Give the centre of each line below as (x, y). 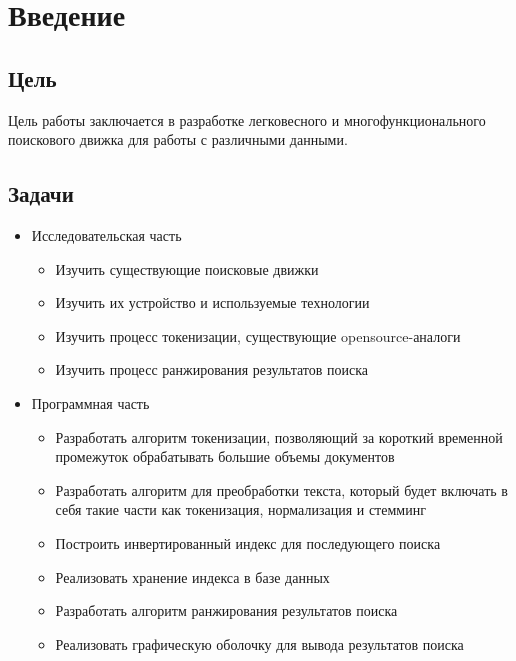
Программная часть (90, 402)
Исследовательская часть (106, 234)
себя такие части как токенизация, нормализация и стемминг (240, 509)
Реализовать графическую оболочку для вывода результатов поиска (259, 643)
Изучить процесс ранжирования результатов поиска (212, 369)
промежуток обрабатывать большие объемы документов (225, 456)
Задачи (41, 193)
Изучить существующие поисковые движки (187, 268)
